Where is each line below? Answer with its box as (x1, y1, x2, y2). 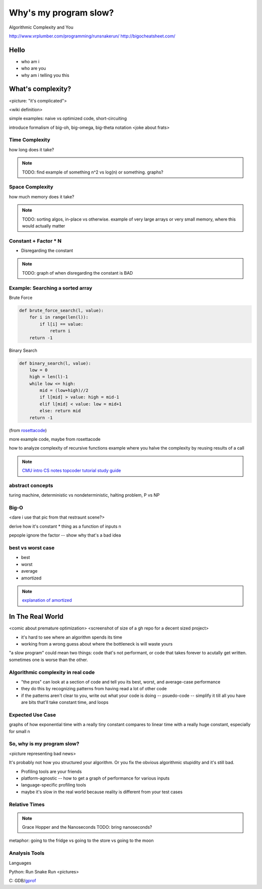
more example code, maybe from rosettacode (9, 436, 101, 442)
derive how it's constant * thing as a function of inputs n (9, 523, 121, 529)
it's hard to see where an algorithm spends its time (21, 634, 122, 640)
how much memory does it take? (9, 193, 75, 199)
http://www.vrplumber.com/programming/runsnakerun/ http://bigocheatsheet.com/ (9, 33, 176, 39)
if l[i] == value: (39, 321, 83, 327)
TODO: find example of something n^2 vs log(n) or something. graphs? (22, 169, 164, 175)
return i (49, 328, 71, 334)
